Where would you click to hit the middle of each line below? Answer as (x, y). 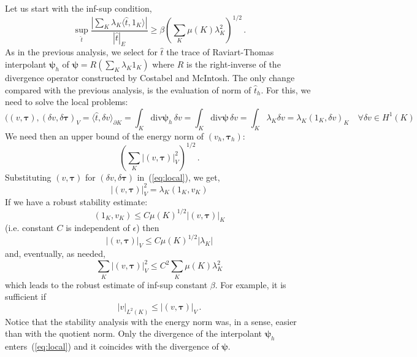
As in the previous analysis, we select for (81, 52)
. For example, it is (251, 284)
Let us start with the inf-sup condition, (78, 8)
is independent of (98, 228)
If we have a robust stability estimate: (76, 202)
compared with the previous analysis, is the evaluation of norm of (128, 89)
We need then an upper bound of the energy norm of (105, 135)
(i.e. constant (29, 228)
